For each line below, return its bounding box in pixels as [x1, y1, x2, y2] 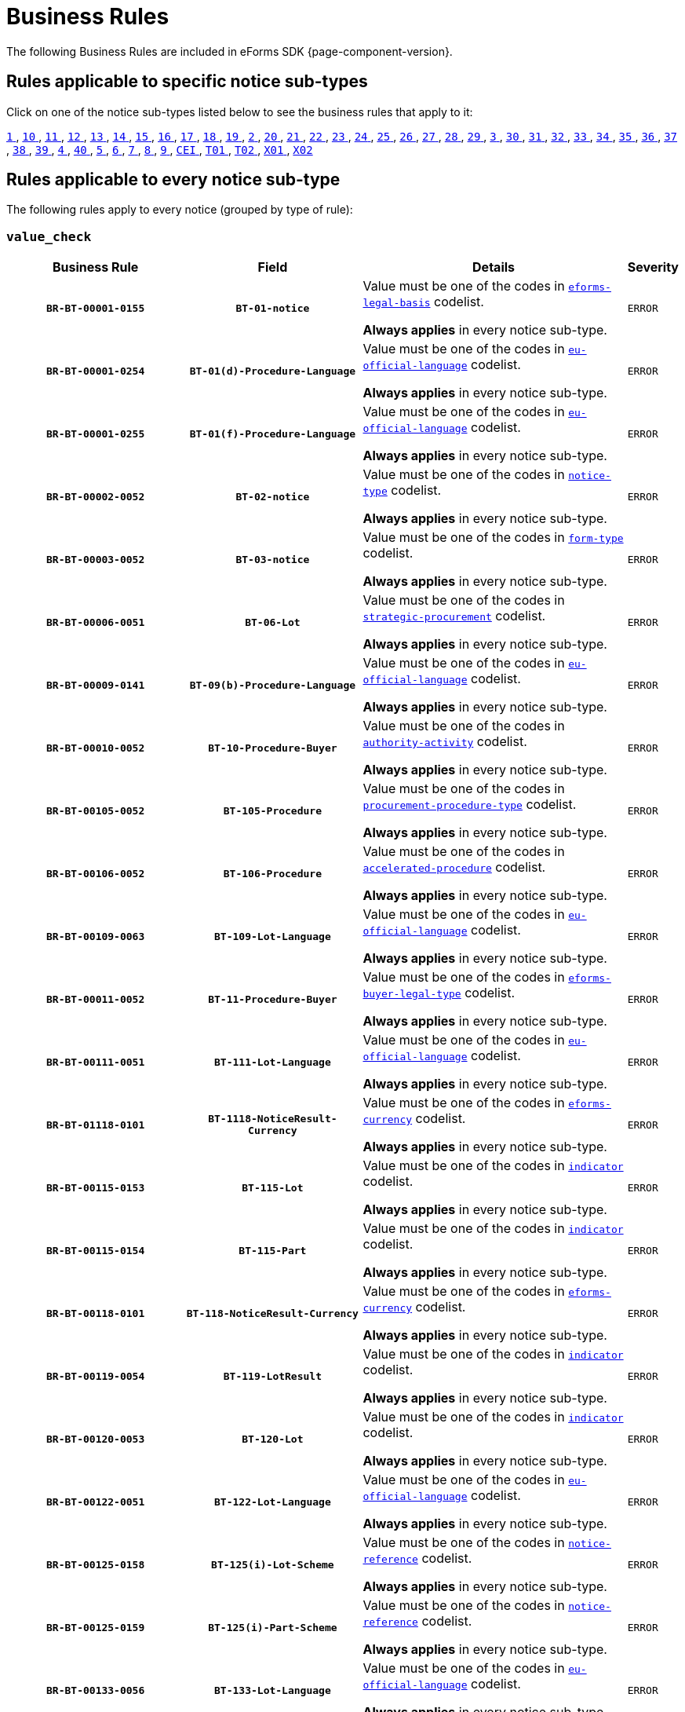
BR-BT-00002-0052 [46, 490, 145, 503]
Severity [627, 259, 679, 276]
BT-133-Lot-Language [214, 1684, 331, 1696]
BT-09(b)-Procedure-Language [189, 679, 356, 691]
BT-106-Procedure [223, 867, 322, 880]
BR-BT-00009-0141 [46, 679, 145, 691]
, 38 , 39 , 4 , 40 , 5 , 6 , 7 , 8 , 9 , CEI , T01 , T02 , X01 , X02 [6, 142, 313, 156]
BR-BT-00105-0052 [46, 804, 145, 817]
